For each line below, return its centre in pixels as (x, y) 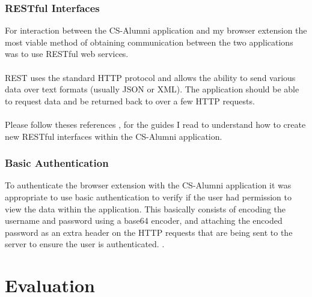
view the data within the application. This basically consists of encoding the (145, 208)
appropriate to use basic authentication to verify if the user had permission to (148, 196)
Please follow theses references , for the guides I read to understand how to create (155, 124)
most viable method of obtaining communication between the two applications (149, 42)
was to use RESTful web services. (67, 54)
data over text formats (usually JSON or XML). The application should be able (152, 89)
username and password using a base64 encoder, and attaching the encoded (144, 220)
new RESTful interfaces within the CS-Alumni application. (114, 136)
